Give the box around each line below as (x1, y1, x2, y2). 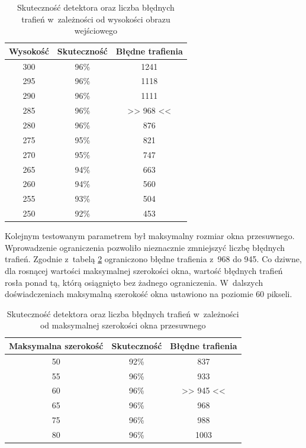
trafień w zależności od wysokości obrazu (21, 12, 170, 25)
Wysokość (9, 44, 49, 57)
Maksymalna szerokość (9, 339, 104, 352)
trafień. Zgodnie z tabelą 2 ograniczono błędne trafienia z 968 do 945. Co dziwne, (5, 253, 302, 265)
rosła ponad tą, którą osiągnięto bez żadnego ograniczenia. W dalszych (5, 276, 263, 288)
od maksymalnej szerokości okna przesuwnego (40, 319, 206, 331)
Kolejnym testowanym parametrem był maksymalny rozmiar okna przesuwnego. (5, 230, 295, 242)
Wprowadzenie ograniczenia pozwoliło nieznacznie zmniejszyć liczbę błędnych (5, 241, 285, 253)
